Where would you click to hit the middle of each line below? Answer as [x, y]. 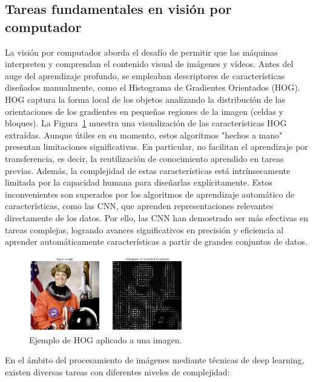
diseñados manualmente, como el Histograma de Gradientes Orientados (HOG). [153, 87]
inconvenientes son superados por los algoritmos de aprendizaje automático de [150, 194]
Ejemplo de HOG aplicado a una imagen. [106, 339]
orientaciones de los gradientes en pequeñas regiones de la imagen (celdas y [144, 111]
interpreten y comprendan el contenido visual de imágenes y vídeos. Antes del [149, 64]
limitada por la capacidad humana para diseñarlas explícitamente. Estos [139, 182]
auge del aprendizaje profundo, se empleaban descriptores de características [145, 75]
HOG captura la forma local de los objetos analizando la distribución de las [145, 99]
